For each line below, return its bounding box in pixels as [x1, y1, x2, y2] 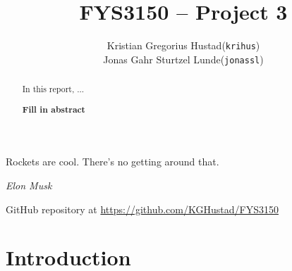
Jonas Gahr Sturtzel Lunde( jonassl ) [103, 51, 264, 66]
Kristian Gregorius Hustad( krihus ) [107, 38, 260, 53]
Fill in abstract [22, 103, 85, 115]
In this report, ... [22, 83, 85, 95]
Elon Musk [6, 178, 52, 193]
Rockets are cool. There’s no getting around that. [6, 154, 219, 169]
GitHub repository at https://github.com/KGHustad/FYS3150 [6, 201, 279, 216]
